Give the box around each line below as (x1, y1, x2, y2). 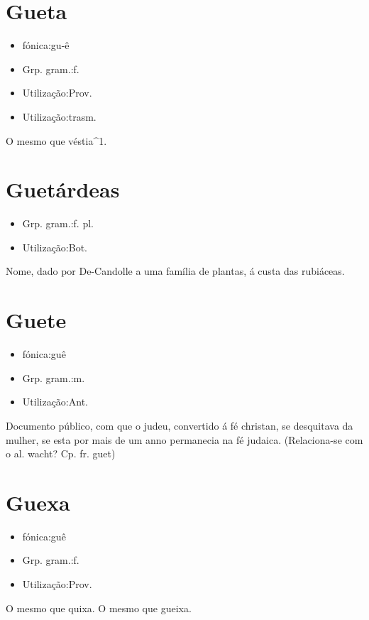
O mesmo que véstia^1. (6, 133, 107, 148)
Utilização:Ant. (22, 394, 88, 409)
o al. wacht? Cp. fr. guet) (6, 446, 116, 461)
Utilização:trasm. (22, 109, 97, 124)
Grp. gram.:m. (22, 370, 85, 385)
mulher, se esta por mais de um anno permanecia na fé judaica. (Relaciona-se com (6, 432, 363, 447)
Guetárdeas (6, 175, 120, 204)
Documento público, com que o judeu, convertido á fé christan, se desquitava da (6, 418, 353, 433)
